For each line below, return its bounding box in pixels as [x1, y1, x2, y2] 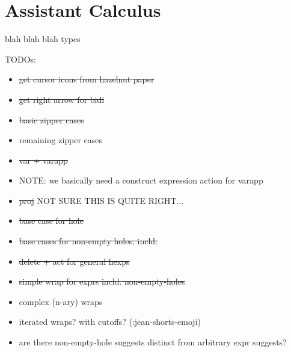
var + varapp [19, 153, 68, 166]
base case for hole [19, 214, 84, 227]
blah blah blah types [5, 32, 81, 45]
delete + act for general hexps [19, 255, 130, 267]
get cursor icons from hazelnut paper [19, 73, 155, 85]
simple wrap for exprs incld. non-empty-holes [19, 275, 185, 288]
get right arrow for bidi [19, 93, 105, 105]
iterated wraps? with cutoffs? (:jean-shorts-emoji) [19, 315, 201, 328]
